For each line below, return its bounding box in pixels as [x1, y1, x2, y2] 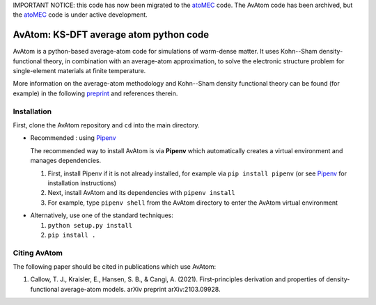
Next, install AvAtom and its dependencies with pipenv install [47, 189, 236, 197]
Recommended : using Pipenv [30, 134, 116, 142]
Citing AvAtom [13, 248, 63, 258]
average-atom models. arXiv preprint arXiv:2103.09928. [60, 285, 221, 293]
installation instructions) [47, 178, 117, 187]
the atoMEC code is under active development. [13, 10, 148, 19]
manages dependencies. [30, 157, 102, 165]
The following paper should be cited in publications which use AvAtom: [13, 263, 217, 271]
